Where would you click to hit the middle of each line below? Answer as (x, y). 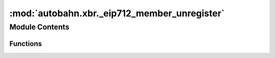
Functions (26, 43)
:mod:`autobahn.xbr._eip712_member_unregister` (117, 13)
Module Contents (39, 27)
